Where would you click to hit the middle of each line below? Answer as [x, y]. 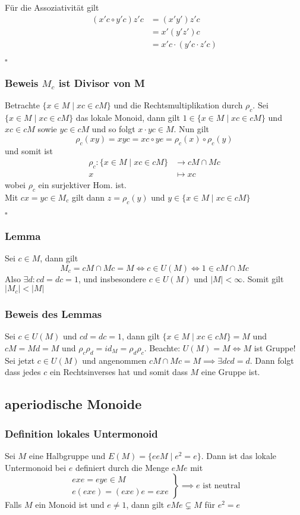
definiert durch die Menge [122, 467]
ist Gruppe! [275, 347]
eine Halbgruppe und [67, 455]
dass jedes [23, 372]
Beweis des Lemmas [53, 314]
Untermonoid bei [36, 467]
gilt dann [88, 197]
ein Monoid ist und [70, 505]
